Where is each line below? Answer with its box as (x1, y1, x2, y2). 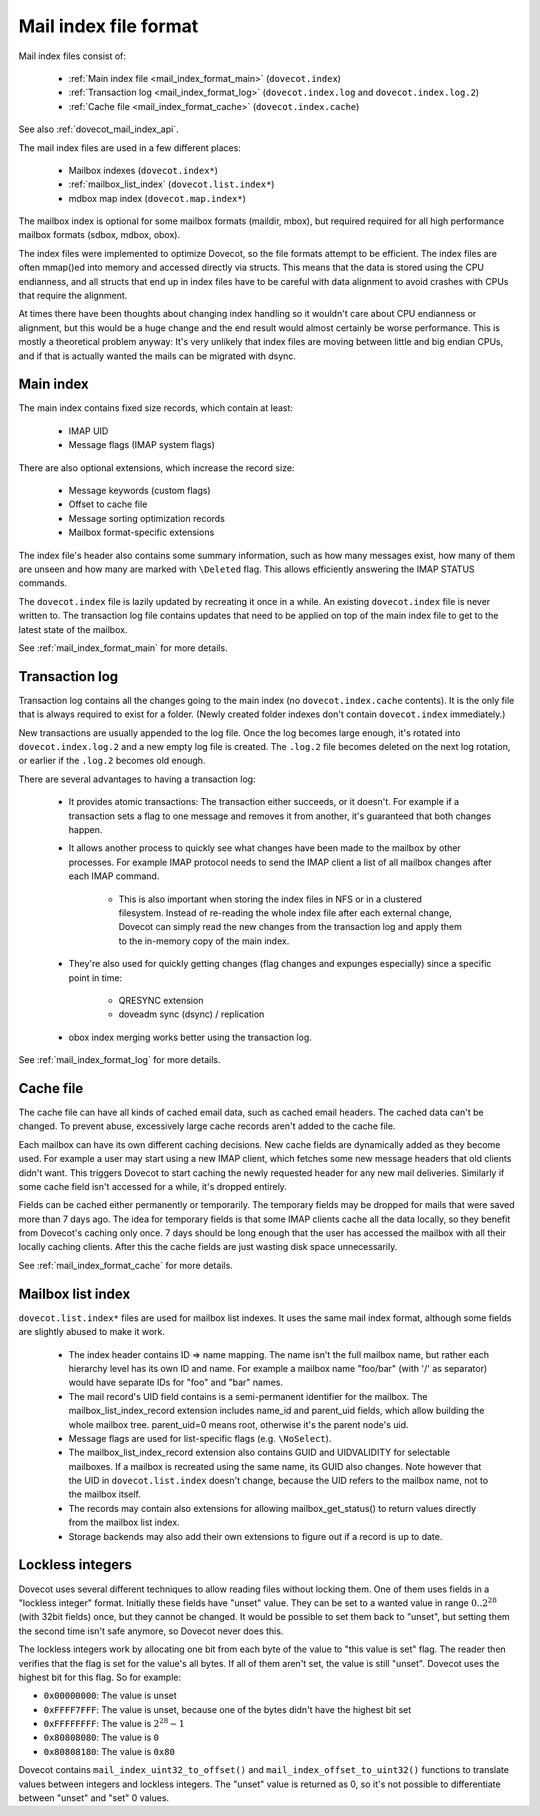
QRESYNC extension (118, 994, 204, 1006)
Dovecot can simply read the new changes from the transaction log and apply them (118, 921, 462, 933)
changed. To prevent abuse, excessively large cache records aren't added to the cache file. (18, 1120, 396, 1132)
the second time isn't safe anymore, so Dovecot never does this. (18, 1625, 284, 1637)
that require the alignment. (18, 290, 128, 302)
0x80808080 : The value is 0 (43, 1731, 160, 1744)
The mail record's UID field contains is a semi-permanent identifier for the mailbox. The (68, 1390, 429, 1402)
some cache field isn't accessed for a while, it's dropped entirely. (18, 1180, 287, 1192)
